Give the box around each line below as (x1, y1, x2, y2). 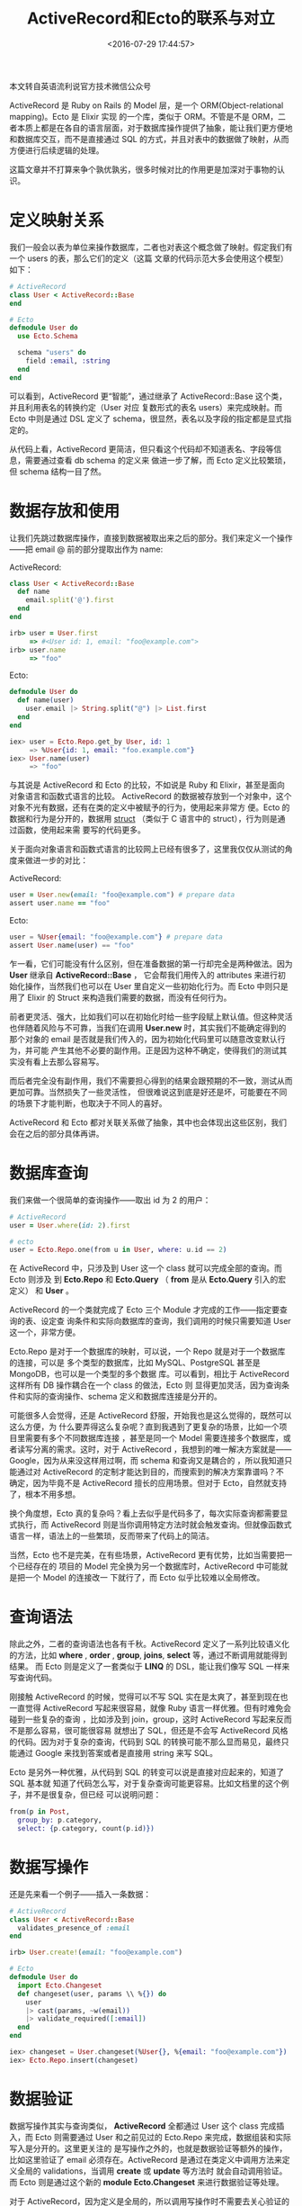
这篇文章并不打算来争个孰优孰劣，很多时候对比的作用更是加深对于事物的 (9, 164, 277, 175)
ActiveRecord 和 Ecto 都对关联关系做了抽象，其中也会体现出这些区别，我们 (9, 1117, 288, 1128)
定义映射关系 (9, 211, 105, 230)
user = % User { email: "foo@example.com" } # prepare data (9, 932, 223, 941)
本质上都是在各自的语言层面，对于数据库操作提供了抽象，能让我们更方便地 (16, 122, 293, 133)
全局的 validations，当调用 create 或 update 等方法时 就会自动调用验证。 (16, 2165, 288, 2176)
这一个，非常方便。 (9, 1327, 81, 1337)
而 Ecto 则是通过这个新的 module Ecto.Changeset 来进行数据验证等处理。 (9, 2176, 285, 2187)
